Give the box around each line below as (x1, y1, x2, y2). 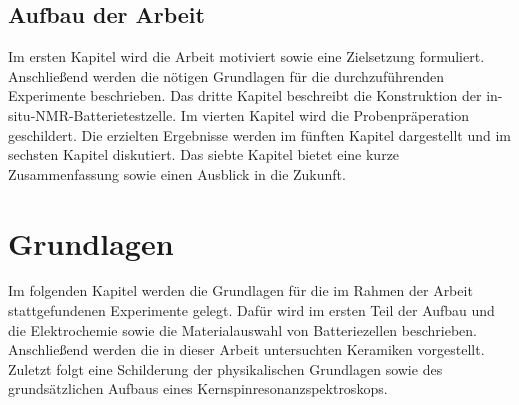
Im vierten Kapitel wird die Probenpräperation (180, 104, 470, 125)
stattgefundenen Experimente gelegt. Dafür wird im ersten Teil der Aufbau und (8, 300, 495, 321)
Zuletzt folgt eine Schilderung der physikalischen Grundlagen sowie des (8, 358, 443, 379)
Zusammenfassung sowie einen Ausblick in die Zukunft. (8, 163, 346, 184)
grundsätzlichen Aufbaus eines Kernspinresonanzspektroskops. (8, 378, 388, 399)
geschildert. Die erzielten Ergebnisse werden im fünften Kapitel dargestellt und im (8, 124, 511, 145)
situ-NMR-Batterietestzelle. (8, 104, 177, 125)
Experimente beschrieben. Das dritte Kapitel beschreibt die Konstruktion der (8, 85, 482, 106)
